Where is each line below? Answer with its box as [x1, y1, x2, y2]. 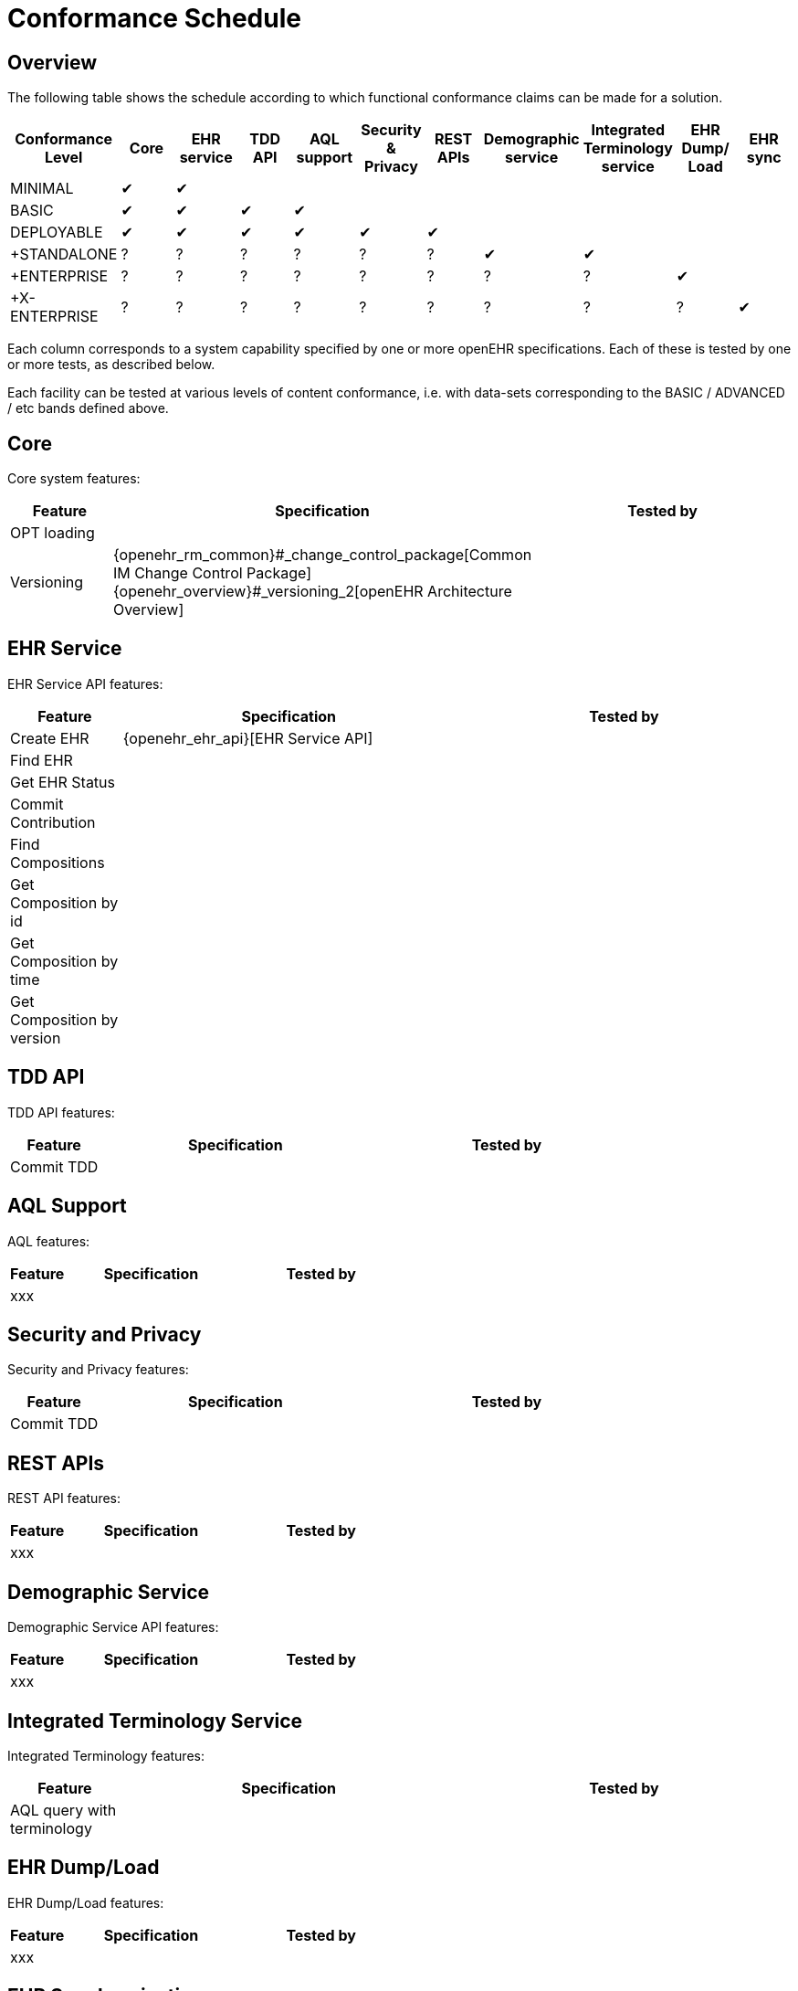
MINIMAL [10, 179, 74, 198]
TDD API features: [7, 1104, 115, 1120]
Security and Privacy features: [7, 1361, 189, 1378]
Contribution [10, 812, 96, 831]
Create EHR [10, 728, 89, 747]
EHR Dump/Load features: [7, 1894, 164, 1911]
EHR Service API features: [7, 675, 163, 692]
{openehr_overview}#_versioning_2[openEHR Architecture [112, 582, 512, 601]
